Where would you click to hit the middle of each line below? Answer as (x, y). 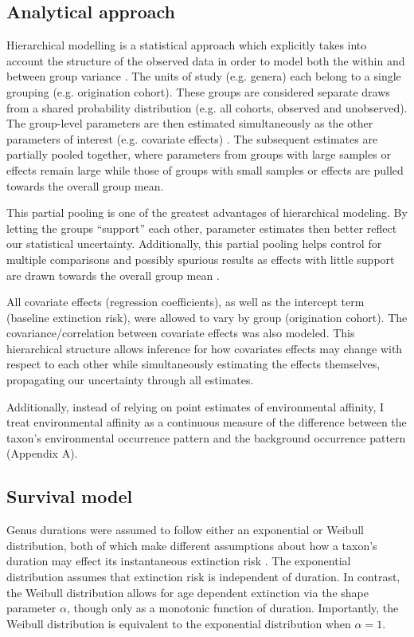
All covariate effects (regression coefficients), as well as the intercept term (186, 302)
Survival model (70, 496)
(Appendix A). (42, 453)
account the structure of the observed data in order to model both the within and (206, 60)
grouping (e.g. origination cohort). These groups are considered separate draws (198, 91)
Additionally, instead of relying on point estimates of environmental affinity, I (195, 406)
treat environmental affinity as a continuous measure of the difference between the (207, 422)
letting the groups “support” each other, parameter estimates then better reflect (202, 228)
